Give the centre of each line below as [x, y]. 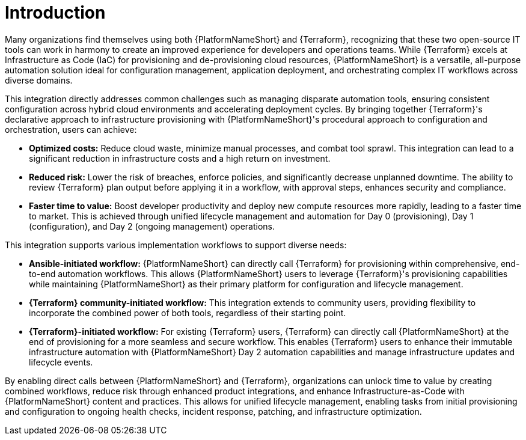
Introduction [55, 13]
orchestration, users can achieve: [71, 129]
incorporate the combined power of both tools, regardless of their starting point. [188, 313]
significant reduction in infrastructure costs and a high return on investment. [180, 158]
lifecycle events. [61, 362]
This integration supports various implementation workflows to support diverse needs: [176, 245]
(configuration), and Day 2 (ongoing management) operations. [152, 226]
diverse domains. [39, 80]
